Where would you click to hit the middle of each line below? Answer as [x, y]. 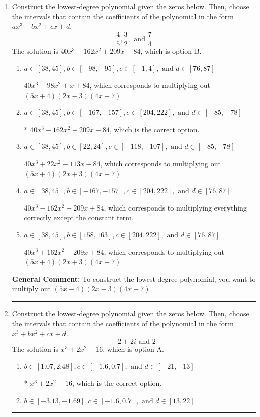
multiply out [31, 289]
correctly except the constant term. [79, 217]
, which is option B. [171, 51]
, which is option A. [133, 349]
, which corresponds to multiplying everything [175, 207]
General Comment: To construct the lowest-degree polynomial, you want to [134, 278]
